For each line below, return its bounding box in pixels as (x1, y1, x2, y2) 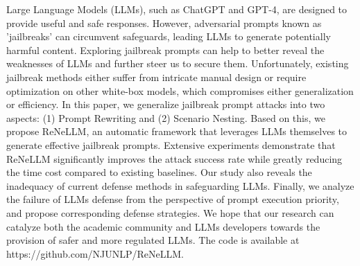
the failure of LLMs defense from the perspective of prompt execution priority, (6, 192, 339, 206)
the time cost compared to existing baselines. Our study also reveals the (6, 165, 312, 179)
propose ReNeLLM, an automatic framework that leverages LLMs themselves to (6, 124, 348, 139)
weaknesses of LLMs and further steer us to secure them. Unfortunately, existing (6, 56, 349, 71)
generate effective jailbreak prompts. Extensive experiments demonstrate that (6, 137, 336, 152)
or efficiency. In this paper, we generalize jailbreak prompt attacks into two (6, 97, 325, 112)
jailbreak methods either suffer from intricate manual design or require (6, 69, 307, 84)
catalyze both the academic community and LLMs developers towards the (6, 219, 320, 233)
